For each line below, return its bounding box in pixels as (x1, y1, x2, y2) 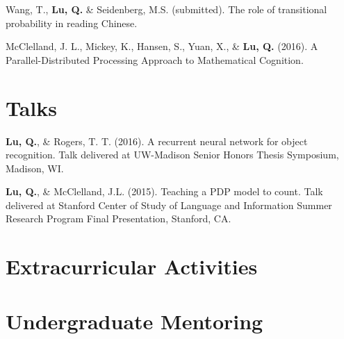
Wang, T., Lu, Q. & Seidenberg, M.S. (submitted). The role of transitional (6, 2, 327, 16)
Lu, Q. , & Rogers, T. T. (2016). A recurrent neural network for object (6, 133, 308, 148)
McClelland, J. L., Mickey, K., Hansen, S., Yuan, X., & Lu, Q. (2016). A (6, 39, 318, 53)
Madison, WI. (6, 160, 64, 175)
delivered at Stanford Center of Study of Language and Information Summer (6, 197, 332, 212)
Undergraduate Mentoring (6, 306, 263, 335)
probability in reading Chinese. (6, 15, 138, 30)
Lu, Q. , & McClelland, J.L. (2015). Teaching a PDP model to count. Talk (6, 184, 323, 199)
